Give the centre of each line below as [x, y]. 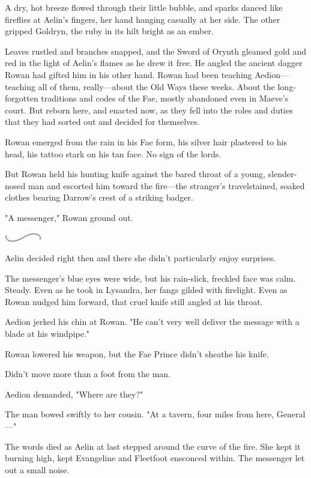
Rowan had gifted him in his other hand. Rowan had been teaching [128, 74]
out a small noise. [37, 469]
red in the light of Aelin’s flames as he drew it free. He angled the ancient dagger [154, 63]
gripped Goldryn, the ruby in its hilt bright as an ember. [109, 31]
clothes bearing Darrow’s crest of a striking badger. [99, 197]
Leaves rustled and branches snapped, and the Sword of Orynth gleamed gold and [155, 51]
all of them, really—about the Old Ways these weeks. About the [156, 86]
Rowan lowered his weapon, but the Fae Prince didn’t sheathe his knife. [137, 353]
